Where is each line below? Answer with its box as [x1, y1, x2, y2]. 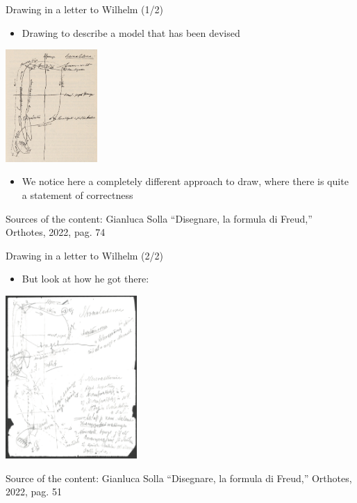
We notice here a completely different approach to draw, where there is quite [22, 174, 349, 189]
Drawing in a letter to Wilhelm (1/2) [6, 2, 163, 16]
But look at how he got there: [22, 271, 149, 286]
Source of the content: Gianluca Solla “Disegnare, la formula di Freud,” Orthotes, [6, 470, 352, 485]
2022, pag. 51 [6, 484, 62, 499]
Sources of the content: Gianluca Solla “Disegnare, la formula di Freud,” [6, 211, 313, 225]
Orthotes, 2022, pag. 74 [6, 225, 106, 239]
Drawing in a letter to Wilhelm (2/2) [6, 248, 163, 262]
